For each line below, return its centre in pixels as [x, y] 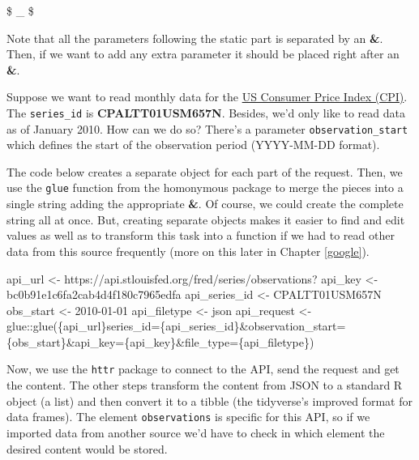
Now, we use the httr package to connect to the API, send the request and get [203, 369]
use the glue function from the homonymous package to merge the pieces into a [205, 187]
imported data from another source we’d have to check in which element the [196, 432]
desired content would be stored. [87, 448]
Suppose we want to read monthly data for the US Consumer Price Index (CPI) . [207, 97]
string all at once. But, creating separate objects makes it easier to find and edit [206, 219]
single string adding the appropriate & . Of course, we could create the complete [205, 204]
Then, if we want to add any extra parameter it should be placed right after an [203, 54]
